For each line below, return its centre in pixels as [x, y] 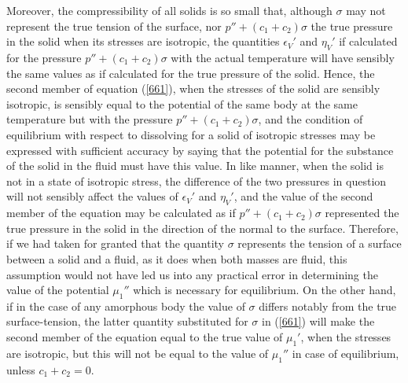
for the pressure [44, 57]
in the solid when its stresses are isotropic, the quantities [143, 41]
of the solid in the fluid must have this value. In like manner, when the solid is [195, 166]
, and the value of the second [303, 196]
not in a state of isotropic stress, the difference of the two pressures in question [197, 180]
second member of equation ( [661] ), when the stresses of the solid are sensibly [193, 88]
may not [366, 10]
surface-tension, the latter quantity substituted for [127, 321]
